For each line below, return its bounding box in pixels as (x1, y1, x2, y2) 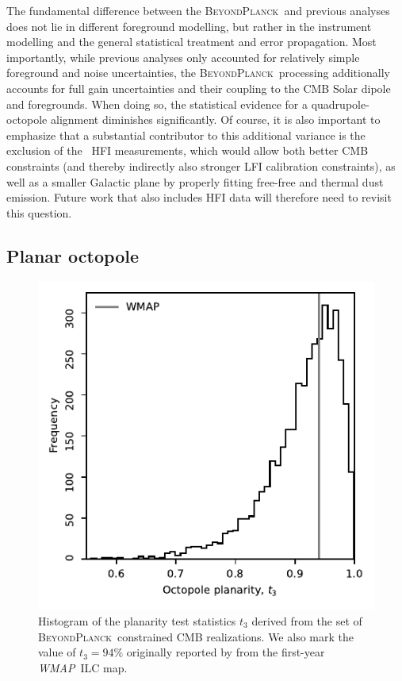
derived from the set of (251, 612, 362, 629)
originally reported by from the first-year (126, 644, 325, 660)
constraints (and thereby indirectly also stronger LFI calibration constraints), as (6, 157, 396, 174)
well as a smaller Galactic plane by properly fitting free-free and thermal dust (6, 173, 384, 190)
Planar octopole (6, 243, 139, 267)
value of (38, 644, 76, 660)
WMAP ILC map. (38, 659, 128, 675)
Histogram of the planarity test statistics (38, 612, 236, 629)
